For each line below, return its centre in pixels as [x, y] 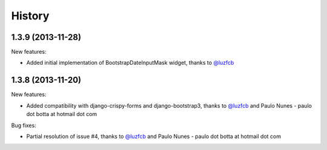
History [30, 16]
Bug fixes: [24, 125]
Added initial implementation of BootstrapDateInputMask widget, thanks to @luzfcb [130, 63]
